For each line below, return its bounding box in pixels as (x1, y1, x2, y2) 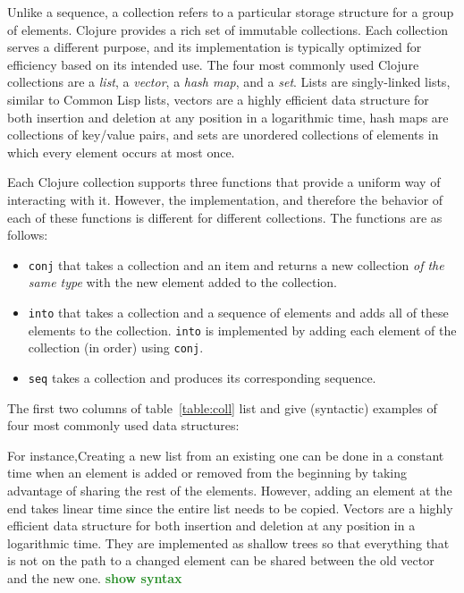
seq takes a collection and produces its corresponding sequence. (28, 368, 376, 386)
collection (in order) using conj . (28, 338, 204, 357)
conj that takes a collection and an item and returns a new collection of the (28, 255, 444, 274)
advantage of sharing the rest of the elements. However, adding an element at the (7, 480, 452, 499)
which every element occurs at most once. (7, 142, 235, 161)
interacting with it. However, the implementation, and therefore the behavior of (7, 190, 443, 208)
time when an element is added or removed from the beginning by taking (7, 463, 408, 482)
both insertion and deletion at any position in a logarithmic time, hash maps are (7, 107, 449, 126)
